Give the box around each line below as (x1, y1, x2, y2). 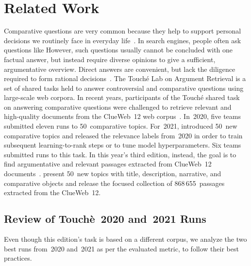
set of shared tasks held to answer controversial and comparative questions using (4, 83, 244, 93)
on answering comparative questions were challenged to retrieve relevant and (4, 101, 232, 112)
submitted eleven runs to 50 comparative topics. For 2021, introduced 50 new (4, 121, 237, 131)
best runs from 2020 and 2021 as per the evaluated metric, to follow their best (4, 243, 239, 253)
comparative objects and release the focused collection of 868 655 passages (4, 178, 225, 188)
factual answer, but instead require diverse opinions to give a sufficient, (4, 54, 216, 64)
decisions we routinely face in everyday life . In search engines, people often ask (4, 35, 241, 45)
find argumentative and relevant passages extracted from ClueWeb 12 (4, 159, 212, 169)
